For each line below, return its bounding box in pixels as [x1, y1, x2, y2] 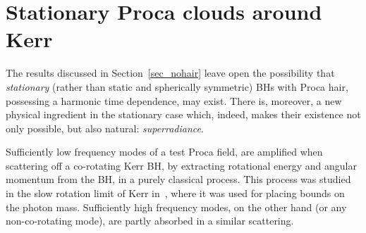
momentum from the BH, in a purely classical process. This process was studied [6, 172, 351, 187]
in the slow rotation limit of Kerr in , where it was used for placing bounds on [6, 186, 345, 201]
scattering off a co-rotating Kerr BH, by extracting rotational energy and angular [6, 158, 357, 172]
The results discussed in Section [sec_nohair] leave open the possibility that [6, 65, 335, 80]
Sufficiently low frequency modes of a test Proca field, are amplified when [6, 144, 323, 159]
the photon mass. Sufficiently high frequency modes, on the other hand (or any [6, 199, 347, 214]
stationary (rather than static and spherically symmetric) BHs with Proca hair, [6, 79, 348, 94]
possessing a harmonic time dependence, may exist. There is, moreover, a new [6, 93, 342, 108]
